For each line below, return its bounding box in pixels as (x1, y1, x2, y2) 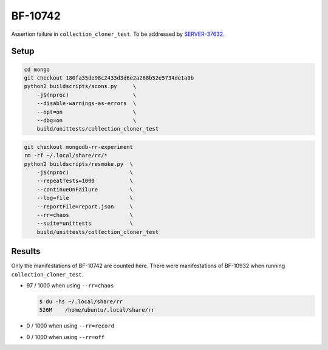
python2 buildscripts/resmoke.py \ (24, 160, 134, 167)
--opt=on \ (36, 108, 137, 115)
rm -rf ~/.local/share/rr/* (24, 152, 108, 159)
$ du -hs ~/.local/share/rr (39, 298, 123, 305)
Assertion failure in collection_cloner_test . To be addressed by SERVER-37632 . (11, 30, 225, 38)
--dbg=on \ (36, 117, 137, 124)
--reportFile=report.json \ (36, 203, 134, 210)
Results (11, 246, 41, 256)
